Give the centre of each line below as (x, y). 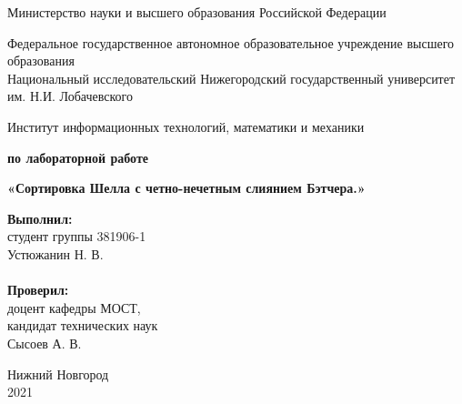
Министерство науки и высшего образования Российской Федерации (197, 12)
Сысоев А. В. (45, 343)
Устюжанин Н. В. (55, 253)
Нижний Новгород (58, 374)
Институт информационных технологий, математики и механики (186, 126)
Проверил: (38, 290)
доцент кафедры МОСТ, (74, 307)
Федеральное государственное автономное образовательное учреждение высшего (231, 42)
